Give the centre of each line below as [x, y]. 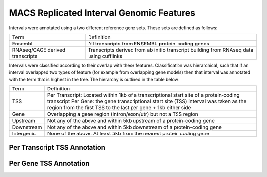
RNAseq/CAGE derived [39, 50]
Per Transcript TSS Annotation [57, 148]
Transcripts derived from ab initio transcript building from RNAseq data [171, 50]
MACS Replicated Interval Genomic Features [102, 13]
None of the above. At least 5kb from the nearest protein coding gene [128, 133]
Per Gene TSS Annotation [49, 163]
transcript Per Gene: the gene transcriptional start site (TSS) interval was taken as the [147, 101]
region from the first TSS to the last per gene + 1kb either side [119, 108]
